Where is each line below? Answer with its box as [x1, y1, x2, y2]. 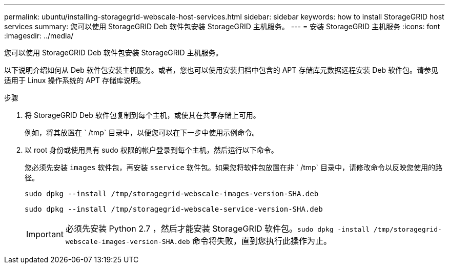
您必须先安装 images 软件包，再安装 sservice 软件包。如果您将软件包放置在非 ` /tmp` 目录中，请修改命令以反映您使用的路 [25, 163, 443, 172]
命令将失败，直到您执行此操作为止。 [192, 236, 332, 246]
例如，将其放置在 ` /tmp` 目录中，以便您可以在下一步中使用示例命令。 [25, 128, 259, 137]
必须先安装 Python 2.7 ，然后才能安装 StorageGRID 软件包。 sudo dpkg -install [65, 223, 370, 234]
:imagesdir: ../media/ [4, 31, 74, 40]
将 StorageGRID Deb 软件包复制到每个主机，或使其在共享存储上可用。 [25, 111, 260, 119]
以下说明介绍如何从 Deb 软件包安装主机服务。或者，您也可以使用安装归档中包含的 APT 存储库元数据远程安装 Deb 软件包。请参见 [4, 66, 438, 74]
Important [26, 229, 64, 239]
